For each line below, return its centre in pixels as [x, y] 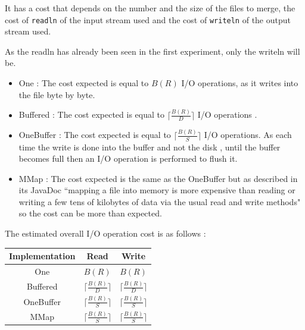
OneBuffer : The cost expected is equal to [95, 135]
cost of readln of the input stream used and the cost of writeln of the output [148, 19]
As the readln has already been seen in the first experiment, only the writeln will [152, 51]
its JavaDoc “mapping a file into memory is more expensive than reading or [157, 190]
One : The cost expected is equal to [84, 83]
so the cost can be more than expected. [90, 213]
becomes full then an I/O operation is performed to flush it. [128, 158]
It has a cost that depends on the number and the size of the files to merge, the [150, 8]
